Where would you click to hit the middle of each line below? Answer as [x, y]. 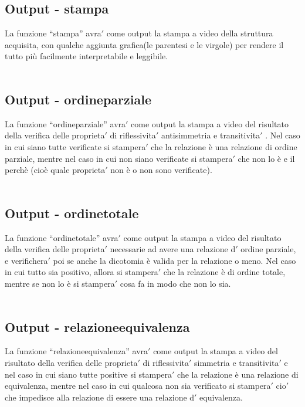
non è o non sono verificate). [161, 170]
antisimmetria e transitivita [211, 135]
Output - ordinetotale [72, 213]
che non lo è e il [266, 158]
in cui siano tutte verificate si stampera [75, 146]
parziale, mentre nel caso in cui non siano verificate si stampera [119, 158]
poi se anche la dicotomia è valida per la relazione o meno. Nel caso [174, 260]
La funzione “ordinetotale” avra [62, 237]
